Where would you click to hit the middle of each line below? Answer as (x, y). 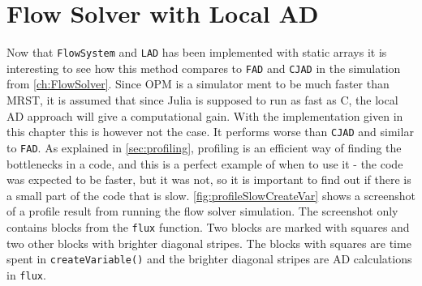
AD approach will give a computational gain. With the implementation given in (205, 115)
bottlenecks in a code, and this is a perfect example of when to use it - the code (205, 163)
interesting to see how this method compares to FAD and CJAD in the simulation (204, 68)
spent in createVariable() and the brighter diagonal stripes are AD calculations (209, 259)
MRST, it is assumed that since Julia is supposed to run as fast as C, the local (202, 100)
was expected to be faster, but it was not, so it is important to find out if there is (209, 179)
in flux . (26, 274)
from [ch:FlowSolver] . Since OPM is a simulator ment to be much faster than (198, 84)
